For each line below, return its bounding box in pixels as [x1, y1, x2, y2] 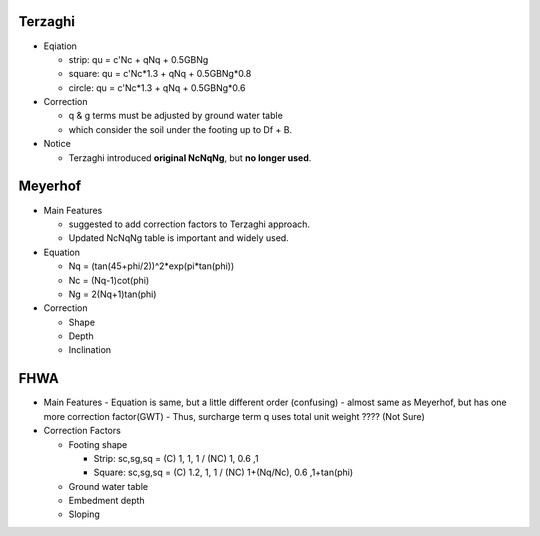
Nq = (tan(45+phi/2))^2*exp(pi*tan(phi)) [68, 260, 235, 272]
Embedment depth [68, 495, 145, 507]
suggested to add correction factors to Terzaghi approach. [68, 218, 310, 230]
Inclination [68, 344, 112, 356]
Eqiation [43, 40, 77, 52]
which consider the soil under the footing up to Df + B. [68, 123, 293, 135]
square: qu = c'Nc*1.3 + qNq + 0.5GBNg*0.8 [68, 68, 252, 80]
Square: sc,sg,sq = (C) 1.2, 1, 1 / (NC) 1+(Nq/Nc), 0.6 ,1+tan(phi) [93, 466, 354, 479]
